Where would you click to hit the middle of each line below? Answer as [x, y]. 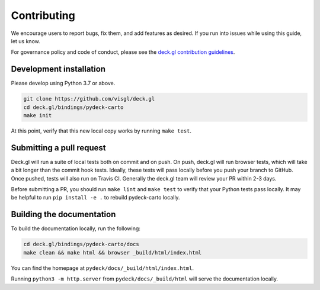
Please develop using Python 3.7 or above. [63, 83]
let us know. [26, 41]
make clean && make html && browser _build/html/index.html [113, 252]
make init [38, 115]
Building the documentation [63, 215]
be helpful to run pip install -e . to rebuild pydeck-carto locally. [95, 198]
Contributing [43, 15]
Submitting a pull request [58, 148]
